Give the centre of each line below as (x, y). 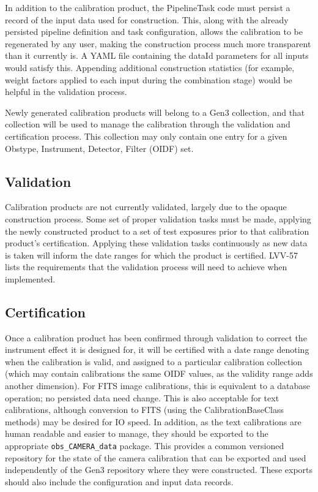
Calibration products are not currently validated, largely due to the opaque (146, 207)
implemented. (30, 278)
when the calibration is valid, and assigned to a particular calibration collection (154, 361)
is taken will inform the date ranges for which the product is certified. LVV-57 (151, 255)
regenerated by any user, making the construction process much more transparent (158, 43)
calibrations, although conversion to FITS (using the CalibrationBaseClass (144, 410)
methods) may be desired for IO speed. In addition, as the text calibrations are (153, 421)
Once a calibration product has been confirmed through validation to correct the (156, 337)
